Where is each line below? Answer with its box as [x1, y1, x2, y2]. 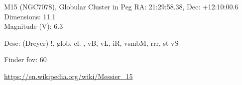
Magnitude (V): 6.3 [4, 21, 63, 31]
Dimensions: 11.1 [4, 11, 56, 21]
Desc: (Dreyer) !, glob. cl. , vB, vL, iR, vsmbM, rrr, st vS [4, 37, 179, 48]
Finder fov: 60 [4, 54, 47, 65]
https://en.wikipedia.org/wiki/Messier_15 [4, 71, 133, 81]
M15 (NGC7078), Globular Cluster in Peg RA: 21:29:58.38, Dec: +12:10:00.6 [4, 1, 239, 11]
